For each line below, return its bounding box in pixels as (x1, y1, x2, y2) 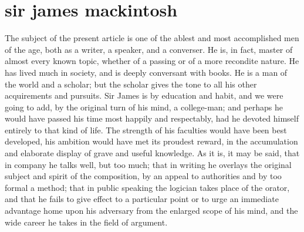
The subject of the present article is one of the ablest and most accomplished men (5, 32, 299, 44)
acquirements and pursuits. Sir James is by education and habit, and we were (5, 89, 283, 102)
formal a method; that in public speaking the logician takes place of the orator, (5, 181, 290, 193)
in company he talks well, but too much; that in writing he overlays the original (5, 158, 292, 170)
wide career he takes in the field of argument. (5, 216, 168, 228)
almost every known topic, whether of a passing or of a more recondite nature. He (5, 55, 299, 67)
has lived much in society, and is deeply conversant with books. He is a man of (5, 66, 288, 78)
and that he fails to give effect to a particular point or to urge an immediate (5, 193, 279, 205)
